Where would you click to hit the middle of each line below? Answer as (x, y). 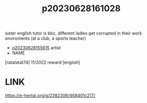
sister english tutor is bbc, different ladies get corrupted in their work (73, 33)
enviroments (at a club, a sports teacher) (45, 38)
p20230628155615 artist (36, 48)
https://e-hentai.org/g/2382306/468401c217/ (50, 96)
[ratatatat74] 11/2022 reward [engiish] (43, 62)
